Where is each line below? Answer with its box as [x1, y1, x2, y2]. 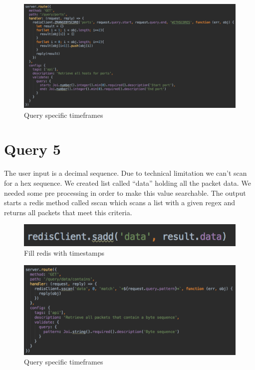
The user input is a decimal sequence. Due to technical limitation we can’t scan [4, 168, 247, 178]
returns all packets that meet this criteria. [4, 207, 132, 217]
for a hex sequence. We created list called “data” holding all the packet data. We [4, 177, 251, 188]
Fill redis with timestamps [24, 248, 105, 258]
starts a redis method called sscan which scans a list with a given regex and [4, 197, 236, 208]
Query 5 [4, 139, 61, 159]
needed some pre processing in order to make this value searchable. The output [4, 187, 246, 198]
